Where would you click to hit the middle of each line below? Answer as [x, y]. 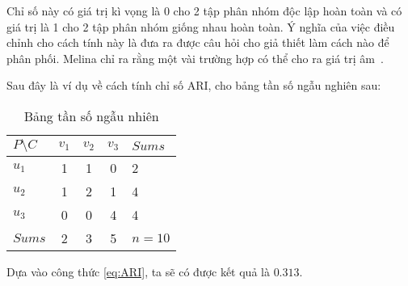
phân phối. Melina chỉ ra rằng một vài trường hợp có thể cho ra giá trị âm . [195, 58]
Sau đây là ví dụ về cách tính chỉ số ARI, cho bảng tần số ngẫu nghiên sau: [194, 85]
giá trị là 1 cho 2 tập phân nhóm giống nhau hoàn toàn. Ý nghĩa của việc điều [201, 26]
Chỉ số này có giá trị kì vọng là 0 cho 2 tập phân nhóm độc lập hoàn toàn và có [204, 11]
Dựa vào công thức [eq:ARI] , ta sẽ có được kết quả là [138, 271]
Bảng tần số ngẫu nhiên [91, 116]
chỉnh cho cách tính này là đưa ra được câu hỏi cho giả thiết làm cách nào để [198, 42]
